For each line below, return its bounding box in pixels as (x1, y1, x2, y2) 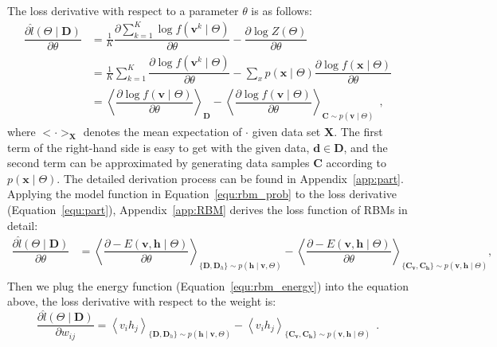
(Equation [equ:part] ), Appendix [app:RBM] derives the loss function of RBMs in (7, 201, 408, 218)
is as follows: (251, 2, 312, 18)
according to (326, 154, 386, 171)
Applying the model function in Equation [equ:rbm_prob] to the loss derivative (7, 185, 397, 202)
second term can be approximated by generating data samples (7, 154, 310, 171)
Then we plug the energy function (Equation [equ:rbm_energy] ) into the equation (7, 277, 409, 294)
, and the (343, 138, 388, 155)
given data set (252, 123, 321, 140)
